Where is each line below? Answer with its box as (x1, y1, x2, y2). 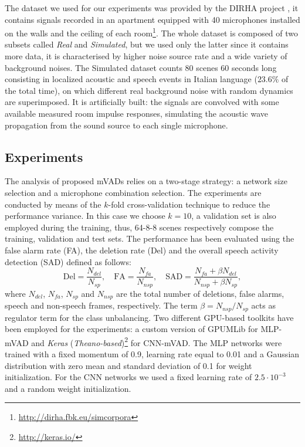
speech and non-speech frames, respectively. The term (5, 299, 198, 311)
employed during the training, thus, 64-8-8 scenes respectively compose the (5, 221, 274, 233)
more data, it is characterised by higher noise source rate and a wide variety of (5, 50, 287, 62)
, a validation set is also (191, 209, 276, 222)
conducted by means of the (5, 198, 101, 210)
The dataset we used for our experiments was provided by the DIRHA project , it (5, 2, 299, 13)
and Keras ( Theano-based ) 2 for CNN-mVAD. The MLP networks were (31, 334, 282, 348)
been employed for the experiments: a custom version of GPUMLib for (5, 323, 258, 335)
